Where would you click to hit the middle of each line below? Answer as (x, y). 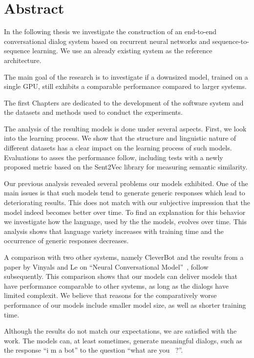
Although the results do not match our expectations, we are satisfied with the (120, 331)
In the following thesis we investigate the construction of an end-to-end (110, 32)
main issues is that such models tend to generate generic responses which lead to (125, 193)
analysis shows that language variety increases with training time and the (114, 231)
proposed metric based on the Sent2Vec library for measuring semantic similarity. (126, 167)
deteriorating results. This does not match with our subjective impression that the (127, 202)
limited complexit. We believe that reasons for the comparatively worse (110, 295)
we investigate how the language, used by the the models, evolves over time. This (125, 221)
